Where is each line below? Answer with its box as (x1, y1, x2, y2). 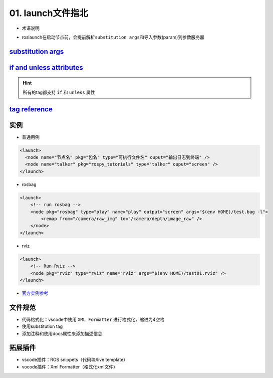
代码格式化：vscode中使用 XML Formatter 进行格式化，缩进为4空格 (22, 316, 165, 322)
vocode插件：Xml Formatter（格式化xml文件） (22, 363, 118, 369)
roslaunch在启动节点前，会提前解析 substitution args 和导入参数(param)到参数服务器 (22, 34, 205, 40)
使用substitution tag (22, 323, 63, 329)
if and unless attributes (9, 63, 84, 72)
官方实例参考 (22, 290, 49, 296)
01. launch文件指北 (9, 8, 88, 19)
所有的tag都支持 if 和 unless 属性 (23, 89, 95, 95)
